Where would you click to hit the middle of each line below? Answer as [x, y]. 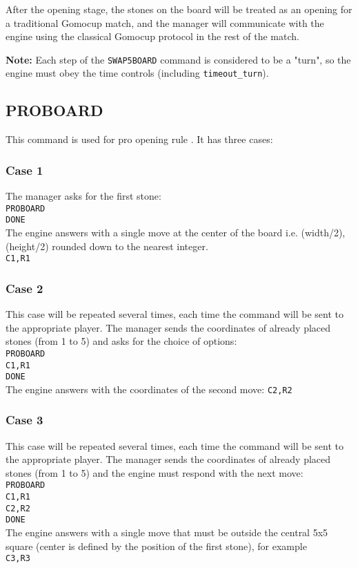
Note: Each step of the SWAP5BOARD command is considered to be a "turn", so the [178, 59]
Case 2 [24, 288]
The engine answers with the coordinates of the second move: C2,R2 [149, 389]
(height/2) [27, 246]
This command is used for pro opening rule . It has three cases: [139, 139]
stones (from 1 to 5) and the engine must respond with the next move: [155, 472]
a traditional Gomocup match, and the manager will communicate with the [165, 22]
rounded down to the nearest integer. [130, 246]
